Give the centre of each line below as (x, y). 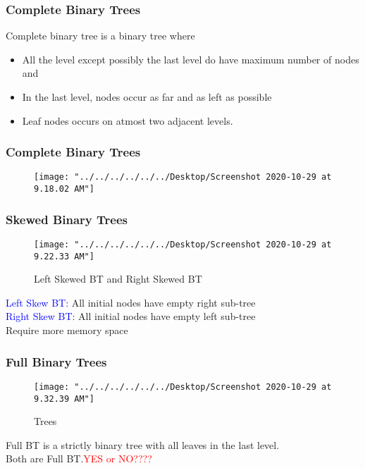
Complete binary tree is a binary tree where (100, 36)
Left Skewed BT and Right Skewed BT (118, 279)
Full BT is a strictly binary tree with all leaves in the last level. (143, 444)
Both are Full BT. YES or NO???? (79, 458)
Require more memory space (67, 330)
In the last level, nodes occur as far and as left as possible (147, 97)
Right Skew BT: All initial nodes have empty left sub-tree (131, 316)
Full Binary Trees (56, 361)
